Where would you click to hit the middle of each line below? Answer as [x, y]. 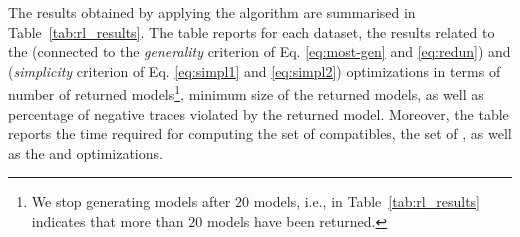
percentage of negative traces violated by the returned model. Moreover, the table [258, 113]
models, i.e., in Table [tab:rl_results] [366, 201]
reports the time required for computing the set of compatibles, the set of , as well [260, 133]
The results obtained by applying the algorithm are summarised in [212, 12]
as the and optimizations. [85, 152]
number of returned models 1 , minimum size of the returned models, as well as [246, 93]
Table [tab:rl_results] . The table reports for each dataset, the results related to [251, 31]
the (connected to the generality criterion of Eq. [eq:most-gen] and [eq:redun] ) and [259, 51]
